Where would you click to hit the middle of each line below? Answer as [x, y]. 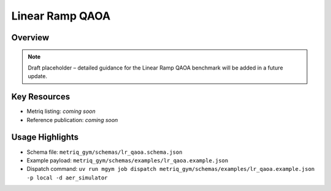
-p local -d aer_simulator [67, 178]
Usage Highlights [45, 137]
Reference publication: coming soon [72, 120]
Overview [30, 38]
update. [37, 76]
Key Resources [41, 97]
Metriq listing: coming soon [61, 111]
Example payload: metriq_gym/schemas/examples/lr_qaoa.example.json [127, 160]
